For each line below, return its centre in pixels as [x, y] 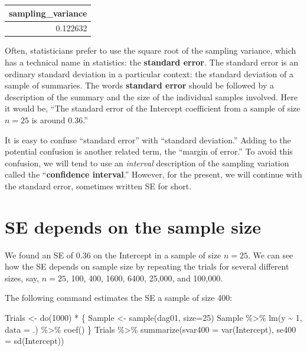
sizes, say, [22, 278]
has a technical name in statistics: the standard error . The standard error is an [151, 62]
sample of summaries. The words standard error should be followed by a [139, 85]
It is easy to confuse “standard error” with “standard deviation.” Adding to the [148, 140]
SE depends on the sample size [133, 226]
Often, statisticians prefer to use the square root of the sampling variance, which [151, 50]
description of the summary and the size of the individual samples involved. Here [151, 96]
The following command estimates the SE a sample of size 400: [119, 298]
